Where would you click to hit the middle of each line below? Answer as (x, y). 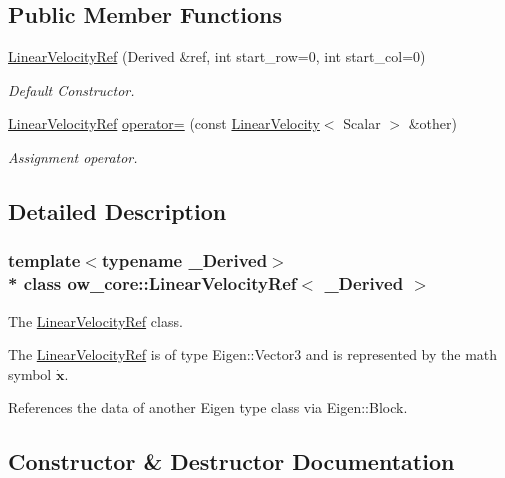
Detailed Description (117, 210)
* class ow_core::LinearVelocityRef (152, 283)
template (44, 260)
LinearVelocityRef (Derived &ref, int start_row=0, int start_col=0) (217, 56)
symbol (30, 373)
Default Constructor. (71, 89)
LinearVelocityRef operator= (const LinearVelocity (164, 123)
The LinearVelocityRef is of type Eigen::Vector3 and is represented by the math (253, 354)
